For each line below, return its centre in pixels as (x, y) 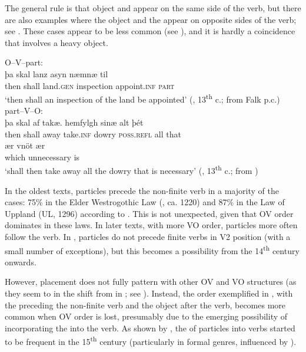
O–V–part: (24, 62)
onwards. (21, 261)
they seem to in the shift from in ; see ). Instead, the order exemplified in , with (149, 293)
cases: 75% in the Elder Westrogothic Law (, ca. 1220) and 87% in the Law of (145, 202)
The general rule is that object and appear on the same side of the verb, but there (153, 8)
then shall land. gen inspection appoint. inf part (90, 85)
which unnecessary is (42, 157)
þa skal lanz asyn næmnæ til (56, 73)
